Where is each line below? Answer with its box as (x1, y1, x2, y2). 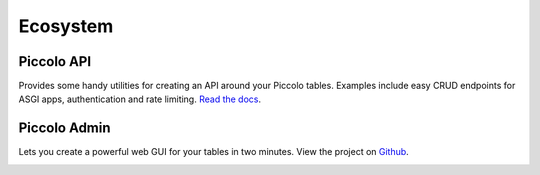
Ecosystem (18, 15, 114, 37)
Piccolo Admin (18, 120, 111, 137)
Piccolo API (18, 53, 92, 70)
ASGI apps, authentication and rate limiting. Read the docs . (18, 93, 262, 105)
